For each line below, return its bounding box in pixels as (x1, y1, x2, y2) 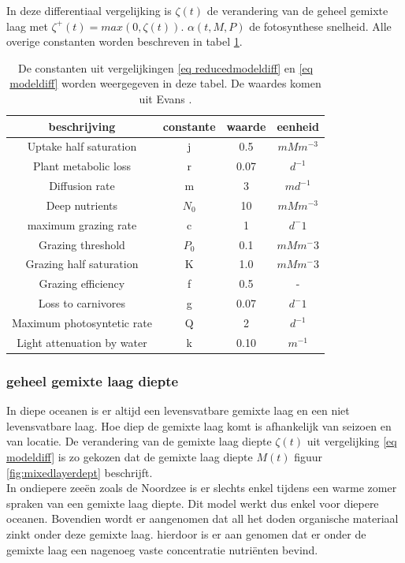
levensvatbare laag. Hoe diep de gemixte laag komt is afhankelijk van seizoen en (6, 417, 392, 434)
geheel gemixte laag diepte (6, 371, 179, 390)
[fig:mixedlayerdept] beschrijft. (6, 464, 153, 480)
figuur (294, 448, 323, 464)
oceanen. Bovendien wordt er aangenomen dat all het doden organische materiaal (6, 510, 399, 527)
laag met (6, 17, 48, 34)
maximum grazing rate (27, 216, 137, 233)
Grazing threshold (38, 236, 125, 252)
